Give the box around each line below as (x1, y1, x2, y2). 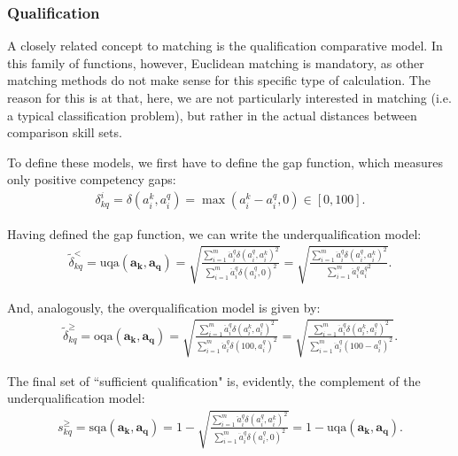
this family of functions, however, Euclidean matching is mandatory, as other (7, 53, 424, 72)
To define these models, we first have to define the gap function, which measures (7, 152, 443, 171)
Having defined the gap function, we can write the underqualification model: (7, 224, 422, 243)
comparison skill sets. (7, 123, 122, 142)
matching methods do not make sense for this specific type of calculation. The (7, 71, 431, 89)
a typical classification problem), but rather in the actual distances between (7, 105, 417, 124)
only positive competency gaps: (7, 170, 176, 189)
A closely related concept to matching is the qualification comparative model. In (7, 36, 443, 55)
